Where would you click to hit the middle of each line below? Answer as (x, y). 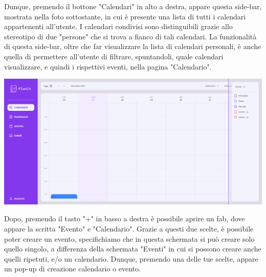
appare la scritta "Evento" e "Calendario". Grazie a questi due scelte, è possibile (129, 228)
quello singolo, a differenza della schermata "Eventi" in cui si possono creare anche (133, 249)
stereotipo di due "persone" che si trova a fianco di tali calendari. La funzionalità (130, 36)
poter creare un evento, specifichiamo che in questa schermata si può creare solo (129, 238)
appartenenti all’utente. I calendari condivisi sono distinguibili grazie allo (118, 26)
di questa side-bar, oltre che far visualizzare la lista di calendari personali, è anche (133, 46)
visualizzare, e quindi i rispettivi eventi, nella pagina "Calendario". (108, 66)
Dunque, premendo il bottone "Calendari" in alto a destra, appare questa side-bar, (133, 6)
